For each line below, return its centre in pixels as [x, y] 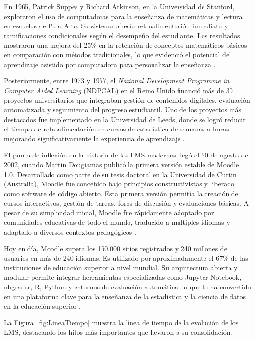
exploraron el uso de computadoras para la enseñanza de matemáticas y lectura [123, 16]
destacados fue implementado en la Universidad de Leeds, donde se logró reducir [125, 119]
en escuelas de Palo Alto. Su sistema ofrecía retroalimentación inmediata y [116, 26]
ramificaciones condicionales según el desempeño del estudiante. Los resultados [122, 35]
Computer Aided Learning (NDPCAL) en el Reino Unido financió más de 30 [118, 90]
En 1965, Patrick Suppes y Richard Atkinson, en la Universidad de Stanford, [119, 6]
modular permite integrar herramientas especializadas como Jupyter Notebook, [123, 277]
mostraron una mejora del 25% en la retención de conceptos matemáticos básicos [126, 45]
